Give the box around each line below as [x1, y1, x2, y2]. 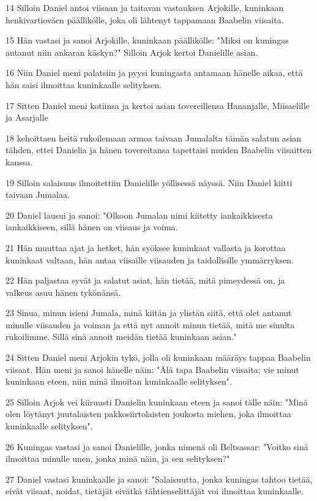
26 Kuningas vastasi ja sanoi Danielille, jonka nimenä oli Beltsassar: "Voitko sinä [6, 440, 308, 453]
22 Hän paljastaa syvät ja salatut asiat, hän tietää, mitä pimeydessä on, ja [6, 274, 285, 287]
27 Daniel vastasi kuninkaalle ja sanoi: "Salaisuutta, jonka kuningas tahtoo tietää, [6, 472, 313, 485]
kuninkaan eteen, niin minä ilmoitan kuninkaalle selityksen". [6, 375, 232, 388]
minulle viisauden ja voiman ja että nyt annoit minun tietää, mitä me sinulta [6, 318, 295, 331]
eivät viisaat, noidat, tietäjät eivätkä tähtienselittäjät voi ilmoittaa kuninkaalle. [6, 484, 304, 497]
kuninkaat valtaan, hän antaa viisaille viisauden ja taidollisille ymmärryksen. [6, 253, 294, 266]
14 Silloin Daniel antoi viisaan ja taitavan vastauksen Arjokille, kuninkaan [6, 1, 284, 13]
